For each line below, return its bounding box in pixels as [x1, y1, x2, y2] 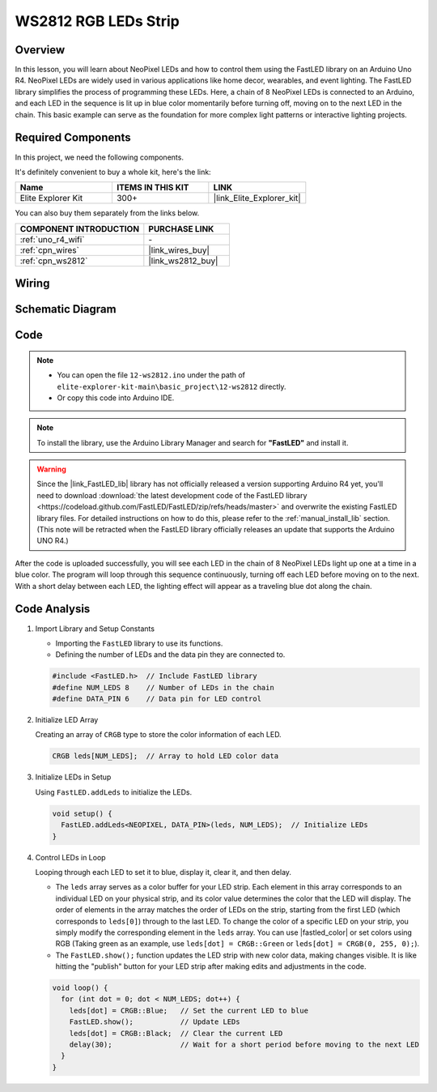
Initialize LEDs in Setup [35, 772, 112, 782]
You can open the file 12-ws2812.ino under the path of [57, 370, 246, 380]
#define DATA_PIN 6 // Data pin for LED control [52, 694, 262, 704]
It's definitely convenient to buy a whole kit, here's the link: [15, 167, 211, 177]
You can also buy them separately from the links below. [15, 208, 200, 218]
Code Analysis [15, 602, 91, 616]
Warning [36, 464, 66, 474]
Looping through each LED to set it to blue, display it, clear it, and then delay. [35, 867, 291, 877]
